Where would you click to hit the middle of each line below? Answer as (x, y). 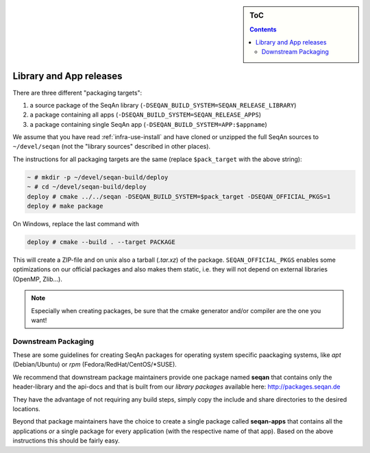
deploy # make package (65, 206)
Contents (263, 29)
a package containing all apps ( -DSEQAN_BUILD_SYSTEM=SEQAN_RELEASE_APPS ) (146, 115)
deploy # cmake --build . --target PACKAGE (101, 242)
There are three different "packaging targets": (77, 93)
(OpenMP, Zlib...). (38, 279)
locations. (26, 409)
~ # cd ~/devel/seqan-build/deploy (87, 187)
